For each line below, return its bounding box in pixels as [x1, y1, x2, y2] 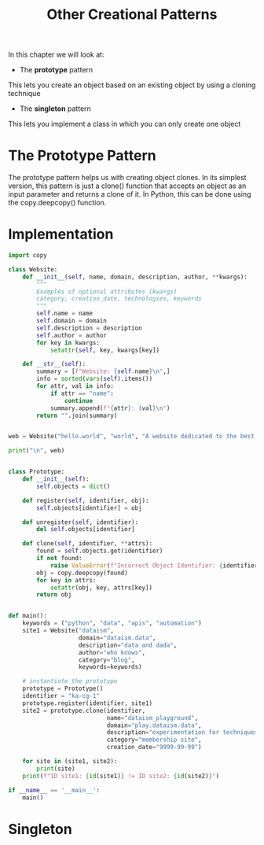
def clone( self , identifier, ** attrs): [22, 540, 153, 548]
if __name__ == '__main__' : [8, 786, 101, 794]
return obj [36, 591, 72, 599]
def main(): [8, 612, 47, 620]
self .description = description [36, 324, 143, 332]
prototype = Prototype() [22, 684, 104, 693]
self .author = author [36, 331, 108, 339]
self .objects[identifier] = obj [36, 504, 143, 512]
